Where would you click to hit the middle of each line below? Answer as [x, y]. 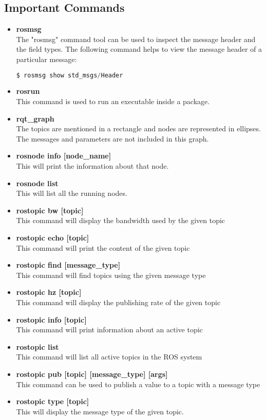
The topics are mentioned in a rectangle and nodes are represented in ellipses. [138, 128]
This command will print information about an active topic [109, 329]
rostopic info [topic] [51, 319]
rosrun [28, 91]
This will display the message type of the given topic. [100, 411]
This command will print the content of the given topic [103, 247]
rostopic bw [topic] [50, 210]
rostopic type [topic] [53, 401]
